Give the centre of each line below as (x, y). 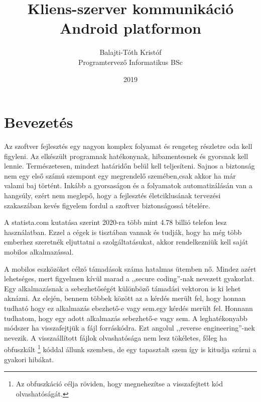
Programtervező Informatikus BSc (130, 62)
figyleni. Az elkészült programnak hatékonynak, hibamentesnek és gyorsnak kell (126, 156)
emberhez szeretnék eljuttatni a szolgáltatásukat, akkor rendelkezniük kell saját (126, 242)
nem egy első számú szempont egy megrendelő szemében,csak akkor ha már (120, 175)
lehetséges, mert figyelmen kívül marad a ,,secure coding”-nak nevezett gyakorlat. (129, 278)
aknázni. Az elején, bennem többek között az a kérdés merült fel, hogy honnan (125, 298)
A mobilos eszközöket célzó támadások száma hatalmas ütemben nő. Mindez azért (130, 268)
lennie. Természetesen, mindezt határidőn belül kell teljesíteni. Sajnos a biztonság (129, 166)
